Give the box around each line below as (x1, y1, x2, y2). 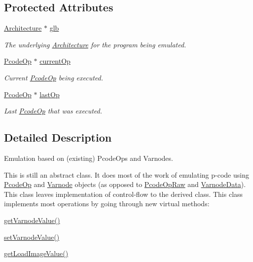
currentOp (39, 56, 71, 66)
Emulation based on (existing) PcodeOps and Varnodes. (4, 152, 173, 163)
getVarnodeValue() (4, 215, 60, 225)
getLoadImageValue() (4, 248, 69, 259)
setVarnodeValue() (4, 231, 60, 242)
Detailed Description (4, 130, 112, 145)
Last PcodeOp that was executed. (4, 106, 103, 116)
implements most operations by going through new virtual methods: (4, 198, 210, 209)
